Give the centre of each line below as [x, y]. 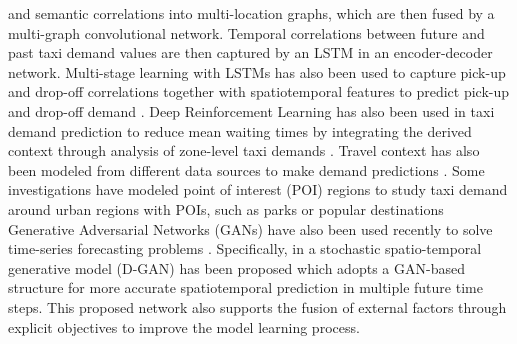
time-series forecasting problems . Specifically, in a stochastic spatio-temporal [245, 248]
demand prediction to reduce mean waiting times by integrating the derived [240, 130]
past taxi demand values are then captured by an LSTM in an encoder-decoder [250, 52]
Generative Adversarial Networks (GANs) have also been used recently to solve [250, 228]
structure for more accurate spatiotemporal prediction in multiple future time [245, 287]
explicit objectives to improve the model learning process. [184, 326]
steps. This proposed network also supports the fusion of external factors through [257, 306]
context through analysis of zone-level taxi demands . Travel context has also [244, 150]
